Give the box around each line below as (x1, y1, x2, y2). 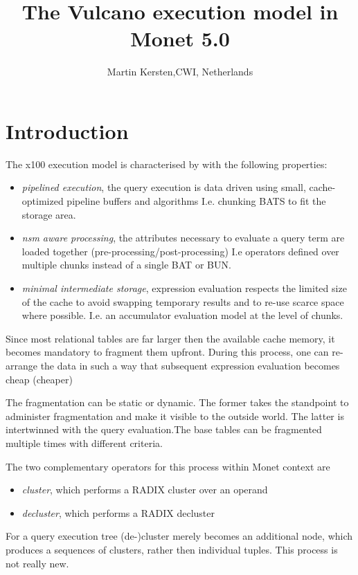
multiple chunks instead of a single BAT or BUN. (21, 257, 231, 272)
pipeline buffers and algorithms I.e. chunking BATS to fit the (66, 194, 326, 208)
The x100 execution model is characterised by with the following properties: (6, 156, 328, 171)
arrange (6, 358, 37, 372)
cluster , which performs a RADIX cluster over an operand (21, 482, 268, 497)
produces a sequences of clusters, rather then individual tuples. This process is (6, 542, 338, 556)
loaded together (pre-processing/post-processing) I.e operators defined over (21, 244, 339, 258)
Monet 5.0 (130, 24, 230, 53)
